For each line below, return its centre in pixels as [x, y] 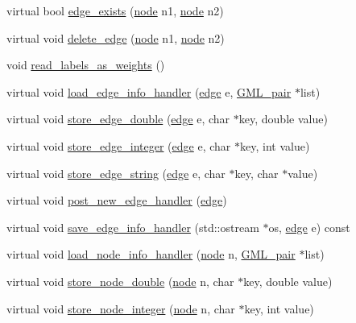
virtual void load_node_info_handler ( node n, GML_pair [151, 254]
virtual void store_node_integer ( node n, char [121, 308]
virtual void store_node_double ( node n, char [120, 281]
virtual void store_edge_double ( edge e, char [118, 119]
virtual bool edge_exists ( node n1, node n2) [115, 10]
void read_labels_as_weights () [86, 65]
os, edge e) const [309, 227]
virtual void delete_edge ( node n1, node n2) [116, 37]
